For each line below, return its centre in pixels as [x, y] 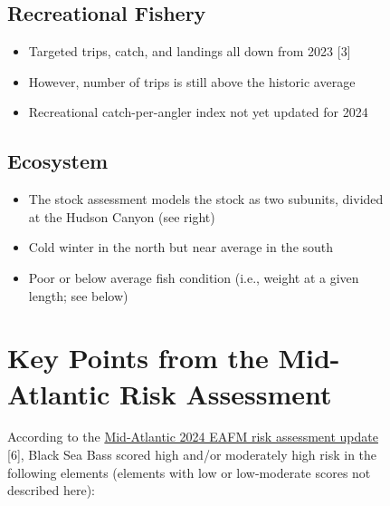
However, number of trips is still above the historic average [192, 81]
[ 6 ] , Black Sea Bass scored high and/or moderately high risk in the [192, 455]
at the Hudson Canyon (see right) [122, 216]
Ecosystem [58, 161]
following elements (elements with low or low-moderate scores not [189, 472]
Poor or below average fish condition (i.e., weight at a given [194, 277]
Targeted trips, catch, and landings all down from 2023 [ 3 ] [190, 51]
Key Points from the [138, 358]
